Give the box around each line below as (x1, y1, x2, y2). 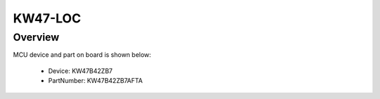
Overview (13, 31, 60, 44)
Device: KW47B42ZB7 (48, 67, 113, 75)
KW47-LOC (13, 11, 81, 26)
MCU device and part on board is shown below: (13, 51, 151, 59)
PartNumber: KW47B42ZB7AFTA (48, 77, 144, 85)
